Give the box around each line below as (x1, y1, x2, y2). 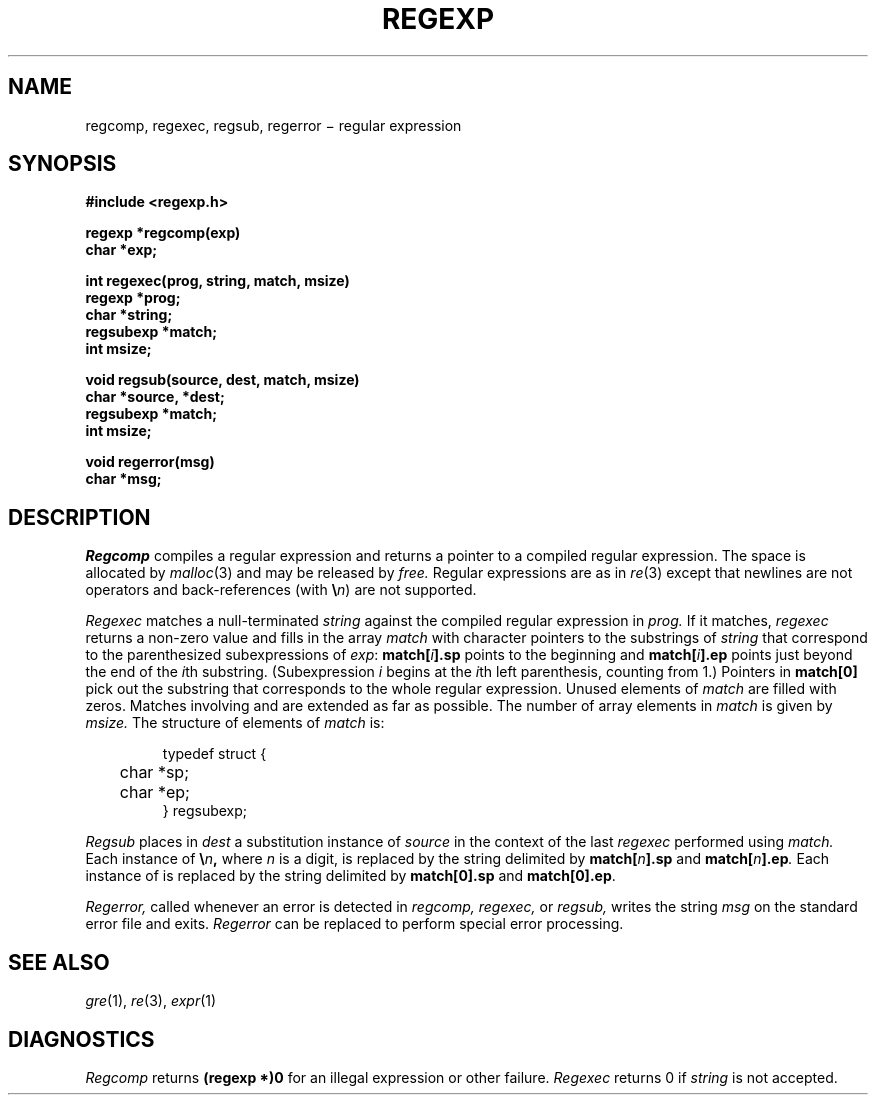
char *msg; (85, 470, 162, 488)
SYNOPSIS (8, 151, 117, 177)
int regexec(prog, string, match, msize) (85, 272, 350, 290)
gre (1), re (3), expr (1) (85, 992, 217, 1010)
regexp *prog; (85, 289, 181, 307)
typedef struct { (162, 745, 267, 763)
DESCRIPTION (8, 504, 151, 530)
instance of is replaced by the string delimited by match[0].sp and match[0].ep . (85, 867, 616, 885)
